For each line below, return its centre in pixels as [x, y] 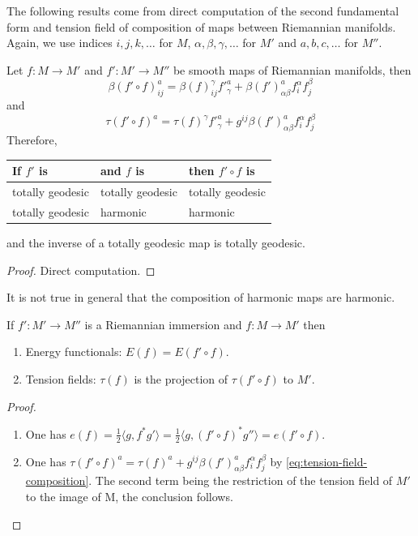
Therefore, [32, 140]
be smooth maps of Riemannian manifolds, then [292, 69]
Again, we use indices [60, 43]
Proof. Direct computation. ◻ [81, 270]
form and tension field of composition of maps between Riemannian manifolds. [201, 26]
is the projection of [181, 379]
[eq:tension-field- [327, 461]
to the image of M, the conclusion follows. [129, 496]
